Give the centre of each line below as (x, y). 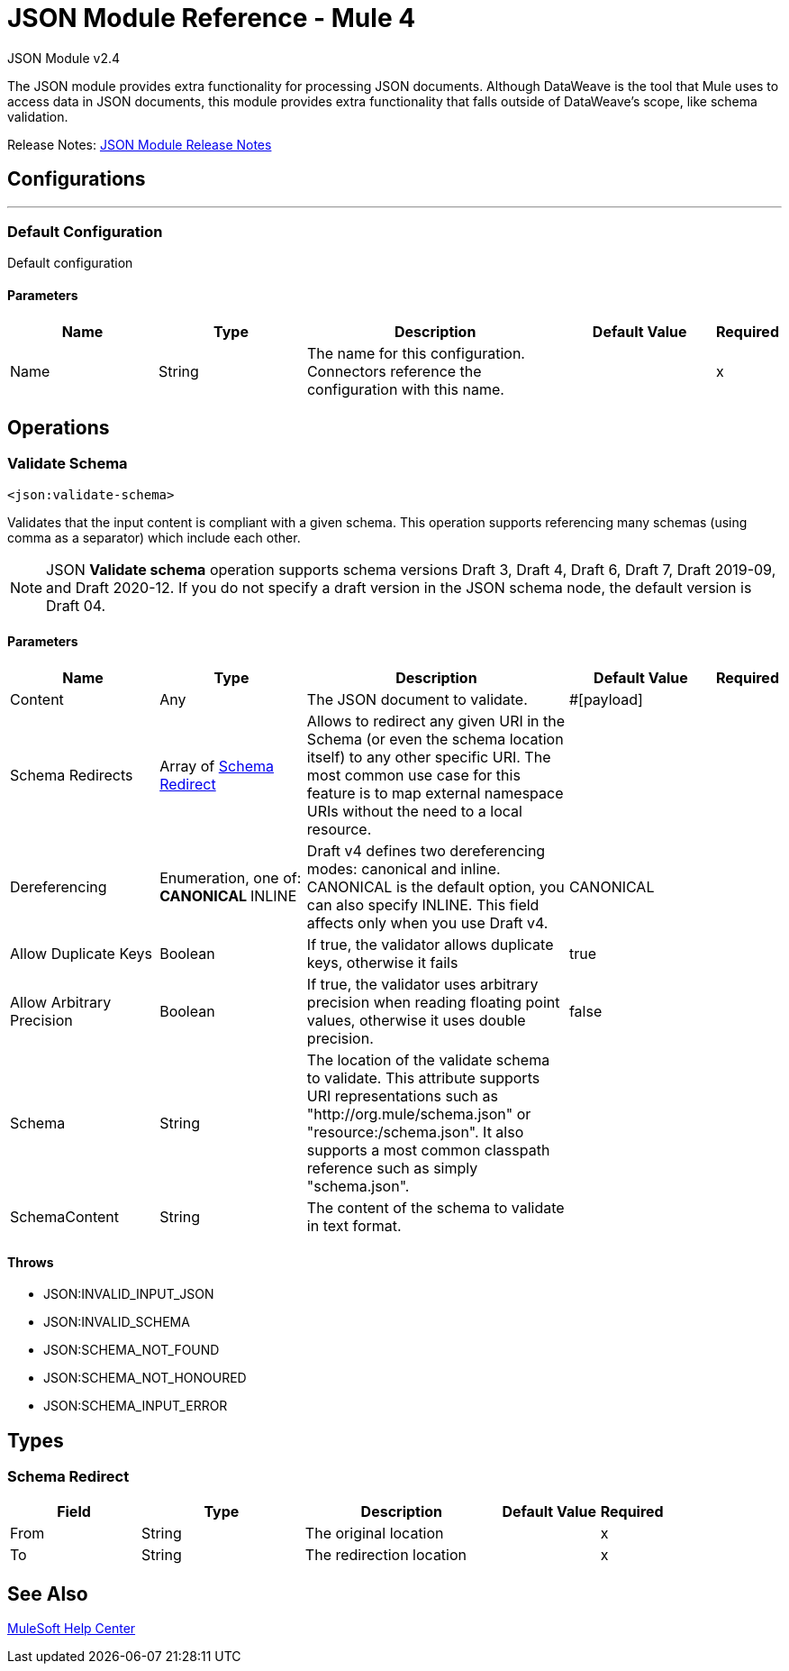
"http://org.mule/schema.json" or (419, 1114)
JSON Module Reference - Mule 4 (212, 18)
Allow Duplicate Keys (81, 954)
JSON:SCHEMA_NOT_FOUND (131, 1350)
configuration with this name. (405, 389)
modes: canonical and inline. (404, 869)
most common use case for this (413, 775)
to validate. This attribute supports (423, 1078)
